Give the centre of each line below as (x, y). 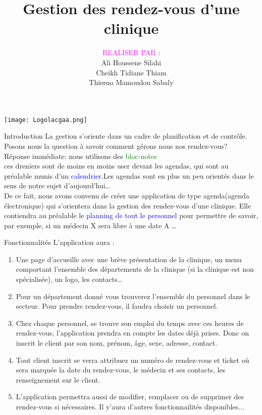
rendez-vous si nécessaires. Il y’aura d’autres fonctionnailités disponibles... (130, 406)
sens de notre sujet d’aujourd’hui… (57, 185)
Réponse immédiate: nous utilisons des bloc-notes (81, 156)
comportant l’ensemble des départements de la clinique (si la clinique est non (135, 269)
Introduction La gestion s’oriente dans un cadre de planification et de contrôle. (126, 136)
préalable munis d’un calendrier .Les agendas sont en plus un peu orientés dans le (129, 175)
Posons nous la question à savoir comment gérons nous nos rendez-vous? (116, 146)
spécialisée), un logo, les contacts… (69, 279)
